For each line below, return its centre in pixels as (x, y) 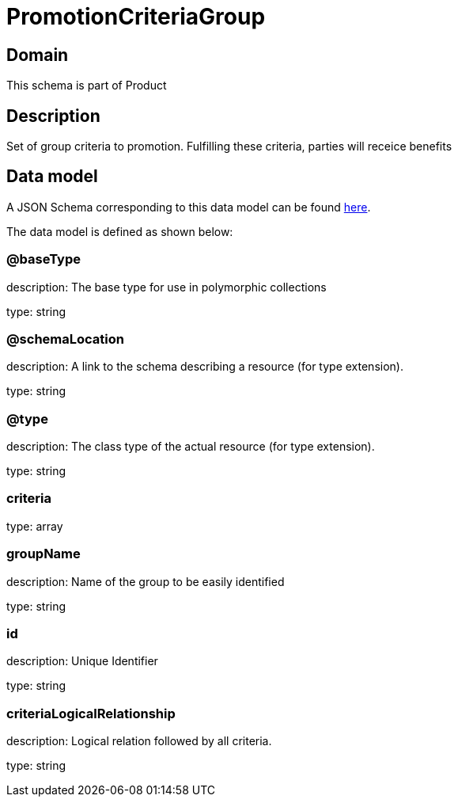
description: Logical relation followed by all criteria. (139, 741)
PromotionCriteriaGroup (136, 17)
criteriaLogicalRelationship (91, 713)
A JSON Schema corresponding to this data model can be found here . (189, 207)
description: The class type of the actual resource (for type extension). (191, 447)
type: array (35, 526)
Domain (38, 55)
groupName (44, 554)
